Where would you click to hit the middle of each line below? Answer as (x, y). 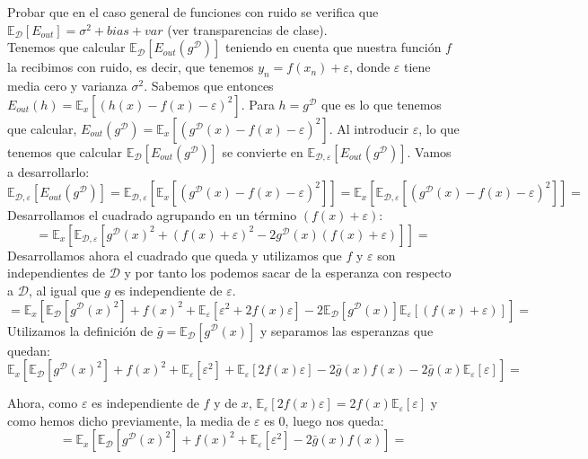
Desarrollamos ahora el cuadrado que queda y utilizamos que (175, 255)
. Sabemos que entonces (209, 85)
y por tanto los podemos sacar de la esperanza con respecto (288, 273)
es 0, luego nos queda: (324, 420)
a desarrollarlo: (48, 171)
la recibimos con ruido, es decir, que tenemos (131, 67)
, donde (370, 67)
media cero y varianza (67, 85)
